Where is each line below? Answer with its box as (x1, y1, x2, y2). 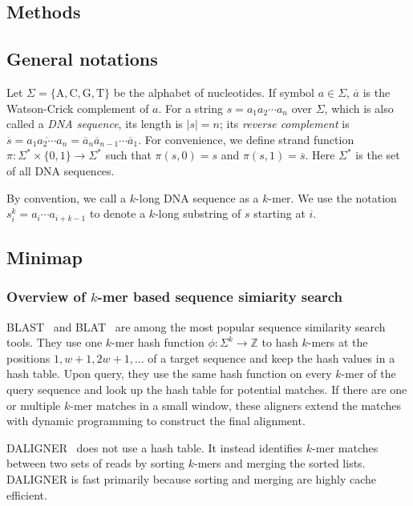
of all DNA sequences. (6, 162, 115, 179)
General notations (6, 46, 158, 71)
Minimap (6, 244, 83, 269)
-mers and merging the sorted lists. (193, 455, 366, 472)
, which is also (324, 99, 394, 116)
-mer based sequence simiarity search (97, 287, 343, 307)
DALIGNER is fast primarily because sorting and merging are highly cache (6, 470, 377, 487)
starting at (253, 205, 306, 222)
